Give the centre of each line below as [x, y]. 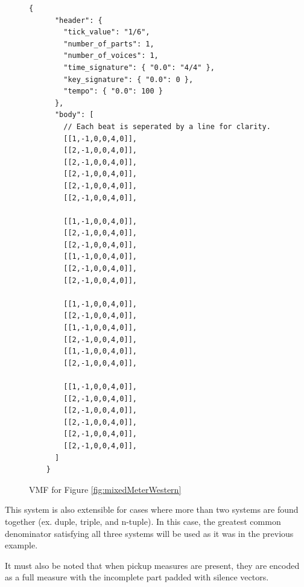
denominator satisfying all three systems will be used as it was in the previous [149, 533]
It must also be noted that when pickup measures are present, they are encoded [152, 565]
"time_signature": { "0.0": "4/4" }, [139, 67]
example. [21, 545]
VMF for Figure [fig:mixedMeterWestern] [105, 489]
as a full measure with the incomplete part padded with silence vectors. [137, 577]
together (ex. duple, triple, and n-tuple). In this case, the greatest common [143, 521]
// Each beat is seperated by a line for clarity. [167, 126]
